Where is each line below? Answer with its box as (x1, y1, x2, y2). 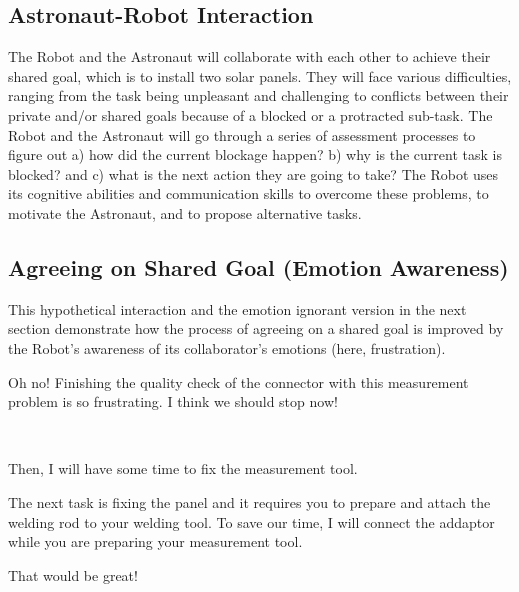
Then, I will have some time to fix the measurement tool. (8, 458, 358, 479)
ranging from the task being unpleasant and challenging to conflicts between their (8, 85, 509, 106)
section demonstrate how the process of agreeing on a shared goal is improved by (8, 318, 504, 339)
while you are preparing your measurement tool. (8, 531, 303, 552)
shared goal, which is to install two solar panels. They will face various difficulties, (8, 65, 512, 86)
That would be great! (8, 564, 138, 585)
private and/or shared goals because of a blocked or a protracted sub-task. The (8, 104, 493, 125)
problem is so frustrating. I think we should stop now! (8, 391, 338, 412)
